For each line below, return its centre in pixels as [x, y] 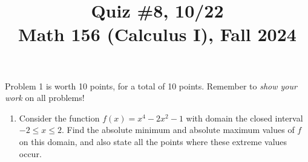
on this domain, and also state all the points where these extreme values [153, 141]
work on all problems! [45, 98]
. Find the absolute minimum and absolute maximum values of [178, 130]
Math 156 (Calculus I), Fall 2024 [157, 34]
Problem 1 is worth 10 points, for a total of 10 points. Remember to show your [151, 86]
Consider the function [59, 118]
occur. [30, 153]
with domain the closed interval [244, 118]
